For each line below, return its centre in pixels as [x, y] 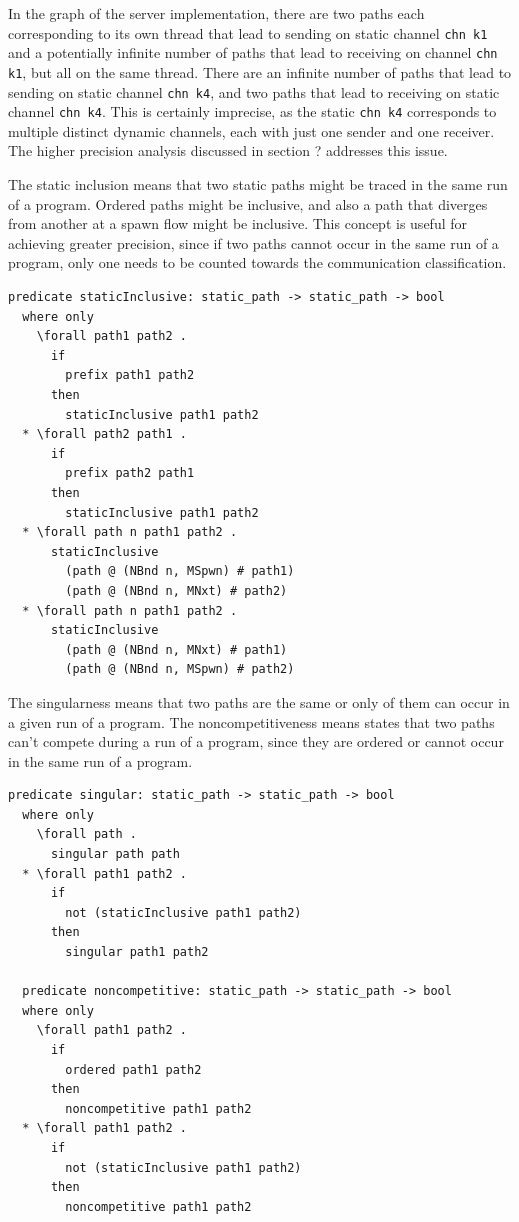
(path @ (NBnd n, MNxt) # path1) [176, 649]
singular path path [115, 854]
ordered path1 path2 [133, 1069]
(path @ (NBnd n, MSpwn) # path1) [180, 571]
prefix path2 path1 [130, 473]
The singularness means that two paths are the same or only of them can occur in [259, 701]
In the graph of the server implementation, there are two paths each [216, 13]
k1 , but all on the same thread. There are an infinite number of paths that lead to [260, 71]
